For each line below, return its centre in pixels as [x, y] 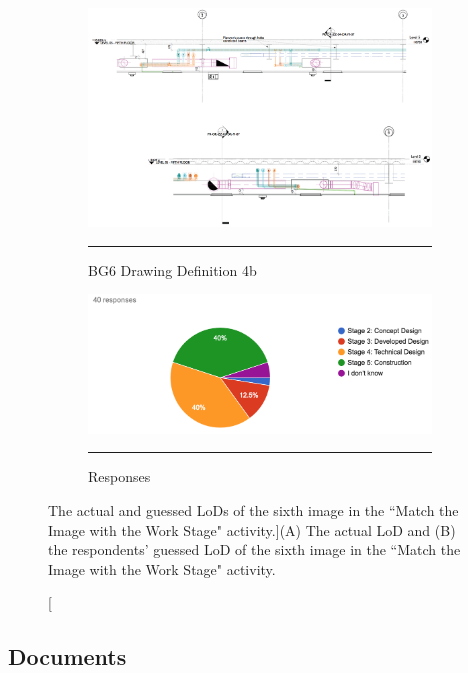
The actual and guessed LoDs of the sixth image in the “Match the [253, 510]
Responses [119, 476]
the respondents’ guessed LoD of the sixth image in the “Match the [254, 549]
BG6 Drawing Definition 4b [172, 269]
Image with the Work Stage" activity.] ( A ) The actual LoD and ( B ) [252, 529]
